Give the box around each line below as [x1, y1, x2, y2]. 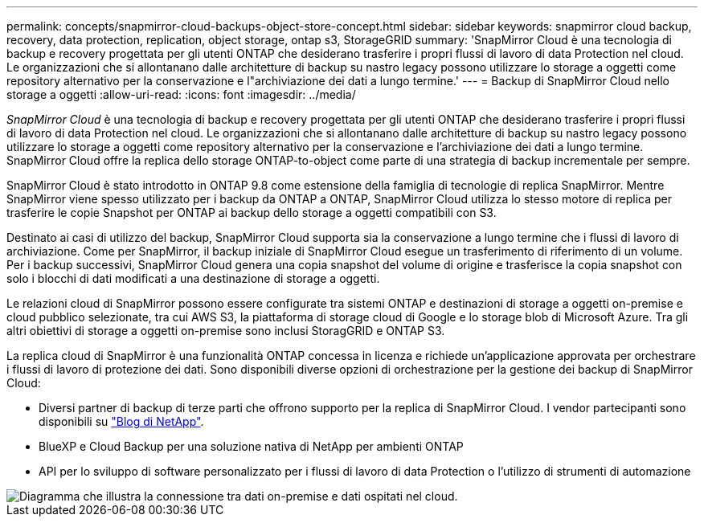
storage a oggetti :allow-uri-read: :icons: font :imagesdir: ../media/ [6, 88, 356, 101]
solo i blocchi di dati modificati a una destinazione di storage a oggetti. [6, 272, 380, 285]
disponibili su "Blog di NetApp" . [39, 415, 204, 428]
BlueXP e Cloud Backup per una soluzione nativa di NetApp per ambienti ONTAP [39, 439, 464, 453]
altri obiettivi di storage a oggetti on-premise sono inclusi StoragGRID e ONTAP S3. [6, 324, 445, 337]
